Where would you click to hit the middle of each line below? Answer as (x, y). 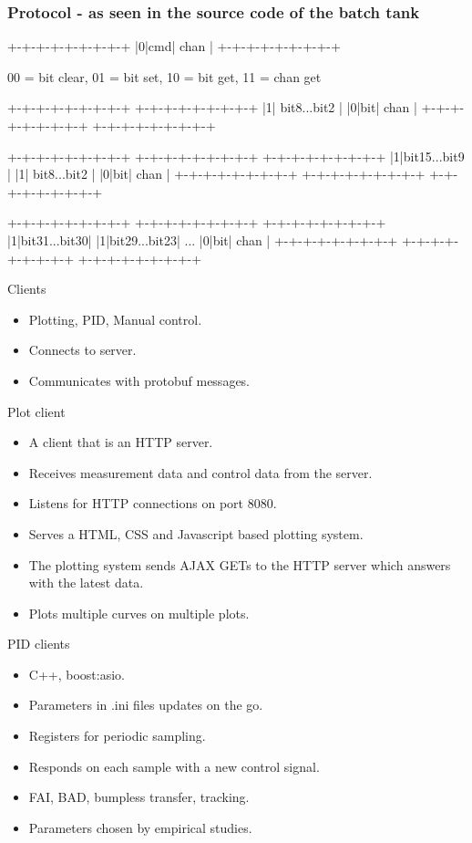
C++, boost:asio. (77, 674)
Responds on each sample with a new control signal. (174, 766)
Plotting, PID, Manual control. (115, 319)
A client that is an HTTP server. (121, 442)
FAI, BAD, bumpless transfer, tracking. (139, 797)
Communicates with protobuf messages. (139, 380)
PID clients (39, 644)
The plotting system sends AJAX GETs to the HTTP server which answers (240, 564)
